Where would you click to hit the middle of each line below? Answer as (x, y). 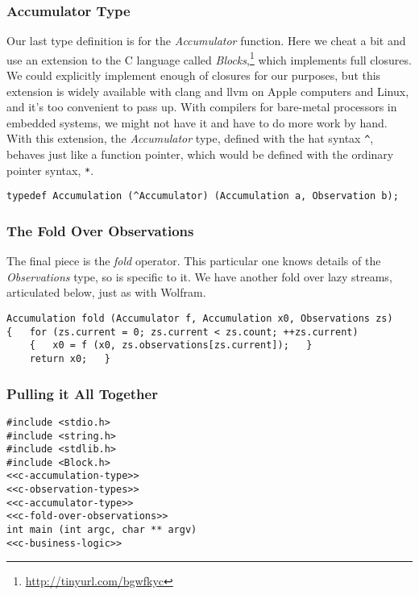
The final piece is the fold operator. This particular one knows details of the (194, 261)
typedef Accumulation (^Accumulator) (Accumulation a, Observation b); (203, 196)
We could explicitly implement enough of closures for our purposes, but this (194, 75)
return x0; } (70, 358)
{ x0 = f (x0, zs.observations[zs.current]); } (171, 345)
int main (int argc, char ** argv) (102, 530)
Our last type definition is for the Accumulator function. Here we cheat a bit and (206, 41)
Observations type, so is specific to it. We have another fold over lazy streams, (199, 276)
